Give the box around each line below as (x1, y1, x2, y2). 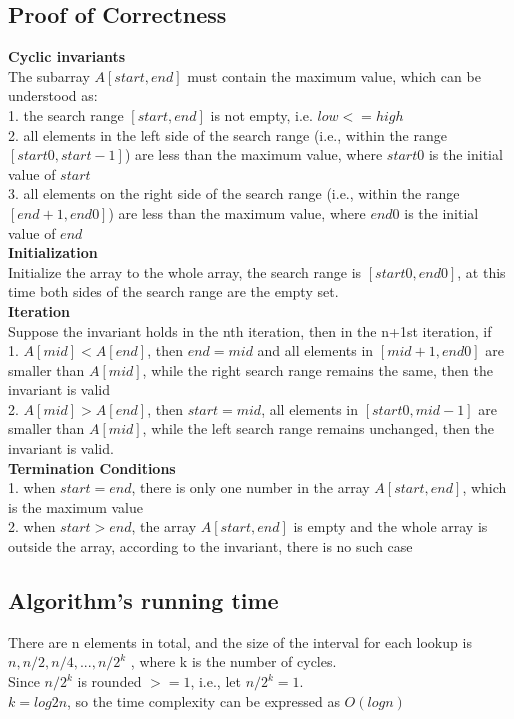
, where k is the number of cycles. (130, 651, 337, 672)
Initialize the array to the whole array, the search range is (8, 261, 362, 282)
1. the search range (8, 104, 124, 125)
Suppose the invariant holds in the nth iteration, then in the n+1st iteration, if (8, 320, 492, 341)
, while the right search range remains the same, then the (142, 359, 493, 380)
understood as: (8, 85, 98, 106)
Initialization (8, 242, 98, 263)
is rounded (77, 671, 142, 692)
